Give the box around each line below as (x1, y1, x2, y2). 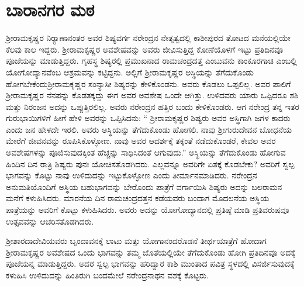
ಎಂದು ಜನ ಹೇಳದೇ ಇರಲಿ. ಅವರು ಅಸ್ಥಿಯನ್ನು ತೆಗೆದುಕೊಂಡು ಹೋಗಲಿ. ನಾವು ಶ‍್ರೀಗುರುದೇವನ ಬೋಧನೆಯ (6, 123, 292, 135)
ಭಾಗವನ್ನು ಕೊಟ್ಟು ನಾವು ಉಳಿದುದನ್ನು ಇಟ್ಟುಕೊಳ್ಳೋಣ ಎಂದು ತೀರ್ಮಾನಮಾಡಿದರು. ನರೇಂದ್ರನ (6, 169, 257, 181)
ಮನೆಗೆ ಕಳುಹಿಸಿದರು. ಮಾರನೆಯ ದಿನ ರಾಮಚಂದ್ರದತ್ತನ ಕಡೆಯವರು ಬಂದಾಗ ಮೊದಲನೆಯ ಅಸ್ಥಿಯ (6, 192, 270, 204)
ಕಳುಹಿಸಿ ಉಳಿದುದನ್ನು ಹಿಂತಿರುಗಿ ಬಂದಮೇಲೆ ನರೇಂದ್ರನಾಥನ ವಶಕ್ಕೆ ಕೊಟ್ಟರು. (6, 269, 209, 281)
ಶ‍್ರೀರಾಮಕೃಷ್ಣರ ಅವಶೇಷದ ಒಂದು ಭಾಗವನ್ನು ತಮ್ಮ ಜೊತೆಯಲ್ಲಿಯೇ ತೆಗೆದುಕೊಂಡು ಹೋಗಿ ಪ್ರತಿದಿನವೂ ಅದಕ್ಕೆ (6, 246, 296, 258)
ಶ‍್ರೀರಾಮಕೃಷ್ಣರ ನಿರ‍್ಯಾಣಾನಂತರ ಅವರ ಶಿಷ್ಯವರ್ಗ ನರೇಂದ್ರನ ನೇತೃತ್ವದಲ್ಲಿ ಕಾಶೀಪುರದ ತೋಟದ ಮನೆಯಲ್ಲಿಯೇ (6, 32, 291, 44)
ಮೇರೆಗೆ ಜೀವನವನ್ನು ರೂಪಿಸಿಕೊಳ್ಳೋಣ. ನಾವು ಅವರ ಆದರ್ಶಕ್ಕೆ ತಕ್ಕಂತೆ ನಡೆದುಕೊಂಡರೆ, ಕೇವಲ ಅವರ (6, 135, 276, 147)
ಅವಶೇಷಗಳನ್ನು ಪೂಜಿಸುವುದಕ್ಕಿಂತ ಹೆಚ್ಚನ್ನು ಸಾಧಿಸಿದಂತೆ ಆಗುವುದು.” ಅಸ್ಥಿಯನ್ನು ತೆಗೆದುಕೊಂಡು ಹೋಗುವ (6, 146, 286, 158)
